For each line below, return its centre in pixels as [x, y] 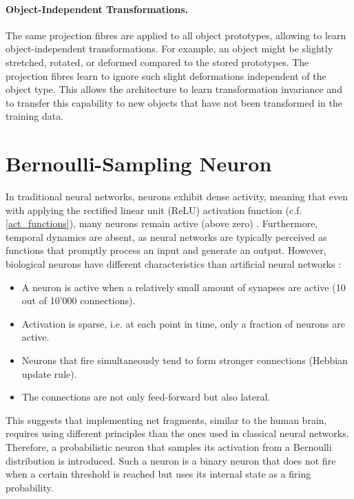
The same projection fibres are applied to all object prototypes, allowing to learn [176, 35]
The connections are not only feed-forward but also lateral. [146, 397]
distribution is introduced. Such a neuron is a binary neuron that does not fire [171, 460]
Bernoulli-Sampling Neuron [139, 163]
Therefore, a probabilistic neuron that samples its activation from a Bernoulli [169, 446]
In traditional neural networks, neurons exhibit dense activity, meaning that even [177, 197]
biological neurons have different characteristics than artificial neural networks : [174, 264]
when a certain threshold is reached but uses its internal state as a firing [158, 474]
